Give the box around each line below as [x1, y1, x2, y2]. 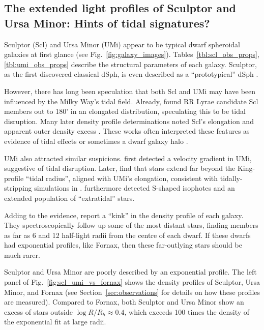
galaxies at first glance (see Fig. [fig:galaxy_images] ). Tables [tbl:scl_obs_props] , [4, 49, 259, 59]
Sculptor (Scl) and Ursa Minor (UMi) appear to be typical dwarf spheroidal [4, 39, 241, 49]
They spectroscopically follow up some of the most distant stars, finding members [4, 220, 258, 230]
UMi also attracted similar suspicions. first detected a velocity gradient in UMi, [4, 153, 252, 163]
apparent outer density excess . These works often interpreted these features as [4, 126, 250, 136]
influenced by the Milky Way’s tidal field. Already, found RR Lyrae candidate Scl [4, 96, 258, 106]
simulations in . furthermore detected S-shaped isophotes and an [34, 183, 235, 193]
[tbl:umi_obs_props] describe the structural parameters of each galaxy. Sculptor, [4, 58, 257, 69]
